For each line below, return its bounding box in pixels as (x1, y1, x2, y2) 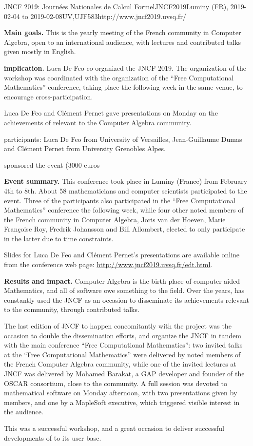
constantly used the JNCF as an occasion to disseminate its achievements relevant (4, 294, 250, 305)
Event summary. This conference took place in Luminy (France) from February (4, 176, 248, 186)
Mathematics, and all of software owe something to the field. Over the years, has (4, 285, 245, 295)
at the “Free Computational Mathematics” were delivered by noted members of (4, 349, 241, 359)
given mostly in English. (4, 46, 76, 57)
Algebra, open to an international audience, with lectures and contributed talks (4, 37, 241, 47)
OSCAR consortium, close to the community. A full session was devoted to (4, 378, 227, 388)
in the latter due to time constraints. (4, 233, 114, 243)
